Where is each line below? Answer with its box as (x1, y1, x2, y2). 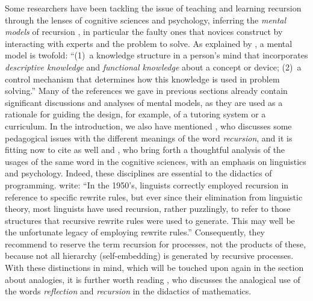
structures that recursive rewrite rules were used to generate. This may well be (5, 214, 295, 226)
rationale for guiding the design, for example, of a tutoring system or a (5, 108, 266, 120)
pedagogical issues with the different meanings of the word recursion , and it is (5, 131, 293, 144)
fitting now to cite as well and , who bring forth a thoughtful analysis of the (5, 143, 285, 156)
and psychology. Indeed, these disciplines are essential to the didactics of (5, 167, 272, 179)
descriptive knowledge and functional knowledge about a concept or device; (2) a (5, 60, 302, 73)
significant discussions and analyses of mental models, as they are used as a (5, 96, 283, 108)
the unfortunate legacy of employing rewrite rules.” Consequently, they (5, 226, 265, 238)
